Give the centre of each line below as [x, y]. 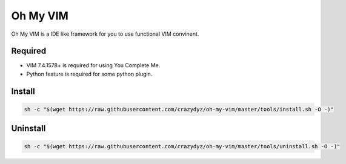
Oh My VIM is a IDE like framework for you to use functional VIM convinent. [105, 34]
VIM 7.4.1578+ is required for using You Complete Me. [93, 65]
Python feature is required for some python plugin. [89, 74]
